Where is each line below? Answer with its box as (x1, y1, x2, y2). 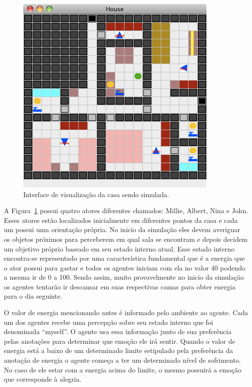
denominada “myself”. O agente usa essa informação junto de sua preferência (4, 326, 232, 337)
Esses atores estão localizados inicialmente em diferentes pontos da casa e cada (4, 215, 238, 225)
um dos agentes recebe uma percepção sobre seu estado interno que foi (4, 317, 213, 327)
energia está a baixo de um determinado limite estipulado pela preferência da (4, 345, 233, 355)
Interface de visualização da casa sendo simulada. (23, 189, 169, 199)
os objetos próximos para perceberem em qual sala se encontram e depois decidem (4, 234, 248, 244)
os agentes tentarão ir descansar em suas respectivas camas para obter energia (4, 281, 236, 291)
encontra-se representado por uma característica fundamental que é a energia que (4, 253, 245, 263)
